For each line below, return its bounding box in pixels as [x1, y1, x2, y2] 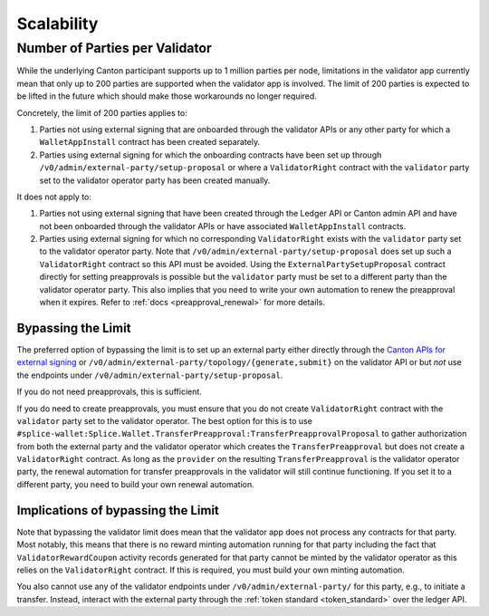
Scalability [16, 14, 99, 34]
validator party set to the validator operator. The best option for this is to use [16, 415, 312, 426]
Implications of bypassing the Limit [16, 503, 219, 518]
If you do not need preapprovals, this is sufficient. [16, 386, 203, 398]
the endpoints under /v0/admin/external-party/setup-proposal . [16, 370, 283, 380]
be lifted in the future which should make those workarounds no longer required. [16, 91, 317, 101]
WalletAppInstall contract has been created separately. [39, 137, 261, 148]
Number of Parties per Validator [16, 40, 212, 56]
